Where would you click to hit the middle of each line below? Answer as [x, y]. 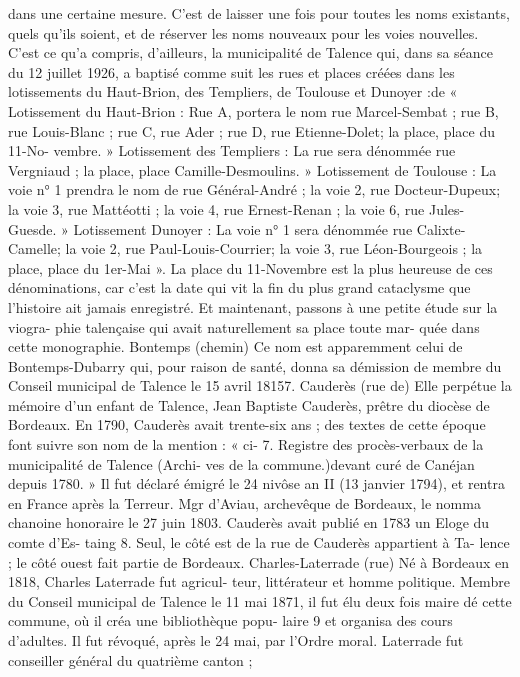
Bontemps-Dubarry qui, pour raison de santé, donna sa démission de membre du [255, 365]
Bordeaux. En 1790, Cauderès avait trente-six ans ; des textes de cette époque [247, 424]
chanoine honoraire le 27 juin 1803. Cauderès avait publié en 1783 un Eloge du [249, 522]
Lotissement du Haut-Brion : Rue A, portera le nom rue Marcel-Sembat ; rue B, [253, 110]
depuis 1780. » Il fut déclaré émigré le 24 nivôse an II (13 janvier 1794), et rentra [256, 483]
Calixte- [441, 228]
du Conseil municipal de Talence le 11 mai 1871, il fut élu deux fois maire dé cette [260, 600]
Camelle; [34, 248]
